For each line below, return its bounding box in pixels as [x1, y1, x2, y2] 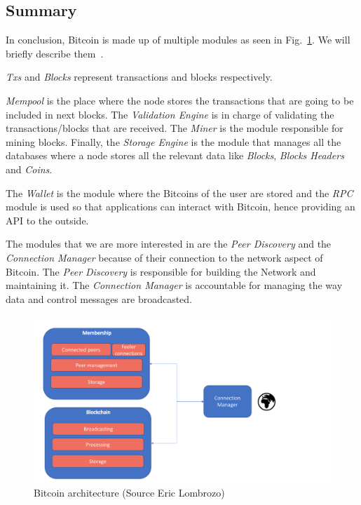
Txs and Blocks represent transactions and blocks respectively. [6, 69, 273, 84]
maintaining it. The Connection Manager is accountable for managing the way [6, 278, 343, 292]
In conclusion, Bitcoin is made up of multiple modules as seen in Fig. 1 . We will [6, 32, 350, 47]
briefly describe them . [6, 46, 104, 60]
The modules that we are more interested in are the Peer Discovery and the [6, 236, 332, 251]
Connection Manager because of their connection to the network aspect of [6, 250, 323, 264]
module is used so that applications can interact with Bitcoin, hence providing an [6, 199, 355, 214]
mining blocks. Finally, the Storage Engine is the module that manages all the [6, 134, 341, 149]
